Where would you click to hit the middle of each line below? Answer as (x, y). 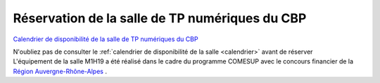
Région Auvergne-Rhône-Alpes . (60, 71)
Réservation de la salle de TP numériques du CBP (160, 18)
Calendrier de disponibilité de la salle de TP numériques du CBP (106, 39)
